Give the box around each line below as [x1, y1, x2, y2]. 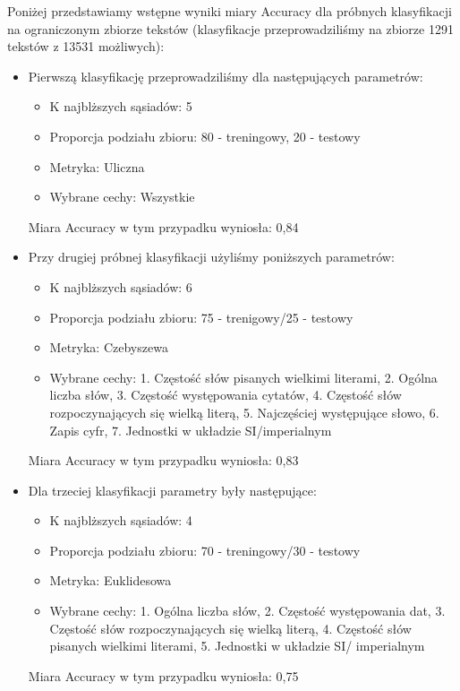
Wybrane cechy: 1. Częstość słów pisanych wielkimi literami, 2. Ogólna [49, 367, 438, 386]
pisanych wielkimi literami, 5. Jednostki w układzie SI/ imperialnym [49, 636, 425, 655]
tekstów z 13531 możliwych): [7, 37, 165, 56]
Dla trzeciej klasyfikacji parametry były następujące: [28, 480, 317, 499]
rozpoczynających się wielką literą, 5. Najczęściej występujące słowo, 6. [49, 402, 439, 421]
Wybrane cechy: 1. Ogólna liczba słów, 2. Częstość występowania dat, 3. [49, 601, 446, 620]
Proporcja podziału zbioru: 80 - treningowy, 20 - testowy [49, 126, 361, 145]
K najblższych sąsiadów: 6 [49, 277, 192, 296]
